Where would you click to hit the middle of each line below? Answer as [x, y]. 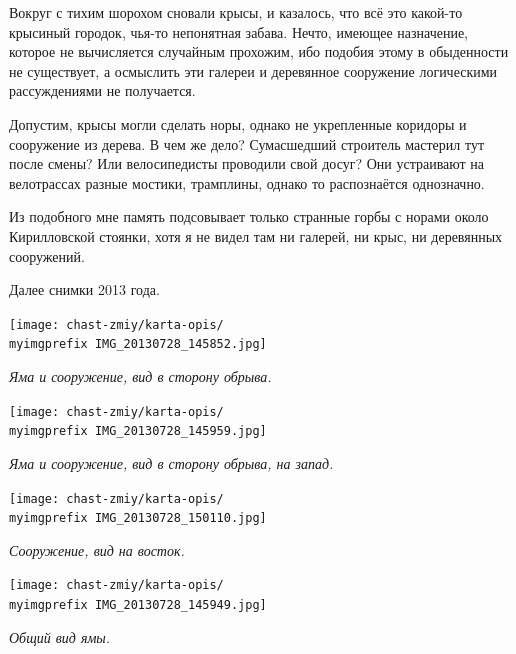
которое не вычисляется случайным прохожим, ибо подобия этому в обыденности [259, 51]
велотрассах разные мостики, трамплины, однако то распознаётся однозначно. [247, 182]
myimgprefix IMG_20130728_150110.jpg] [138, 518]
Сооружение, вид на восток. [97, 549]
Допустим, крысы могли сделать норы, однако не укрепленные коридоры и [238, 123]
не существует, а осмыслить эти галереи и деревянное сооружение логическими [253, 70]
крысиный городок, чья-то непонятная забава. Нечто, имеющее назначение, [239, 31]
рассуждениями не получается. [102, 90]
